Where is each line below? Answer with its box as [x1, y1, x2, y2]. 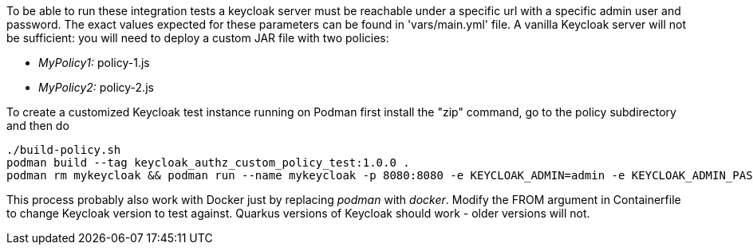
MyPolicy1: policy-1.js [38, 56, 150, 69]
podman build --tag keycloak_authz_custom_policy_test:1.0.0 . [6, 156, 410, 169]
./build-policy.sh [6, 143, 121, 156]
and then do [6, 119, 69, 132]
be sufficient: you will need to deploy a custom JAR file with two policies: [6, 31, 389, 45]
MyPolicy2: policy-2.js [38, 80, 154, 94]
